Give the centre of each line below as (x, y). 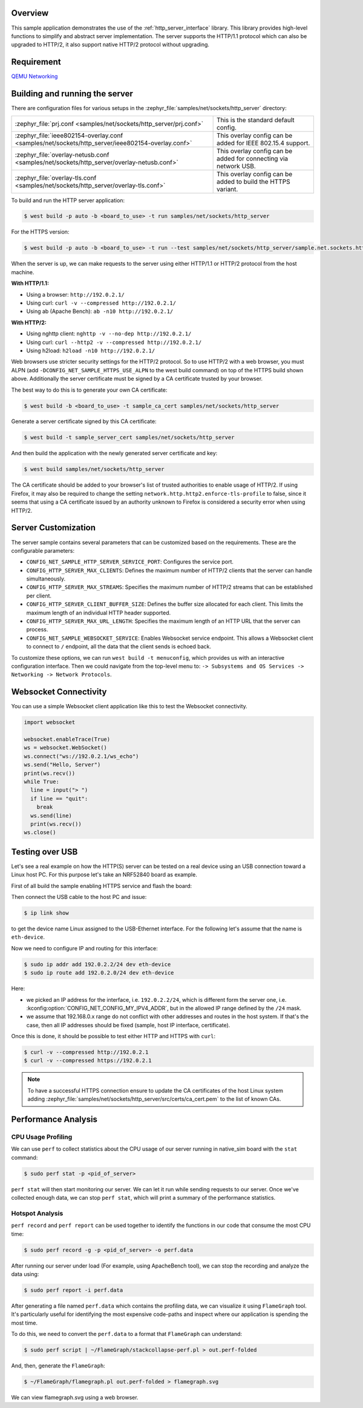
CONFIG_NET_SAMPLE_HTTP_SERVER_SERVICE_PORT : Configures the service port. (130, 562)
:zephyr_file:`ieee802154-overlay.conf (69, 135)
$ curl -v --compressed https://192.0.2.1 (88, 1061)
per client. (39, 596)
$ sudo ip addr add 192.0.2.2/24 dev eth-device (97, 964)
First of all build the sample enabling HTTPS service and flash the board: (102, 886)
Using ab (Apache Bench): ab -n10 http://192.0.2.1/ (100, 311)
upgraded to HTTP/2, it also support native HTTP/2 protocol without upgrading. (110, 45)
